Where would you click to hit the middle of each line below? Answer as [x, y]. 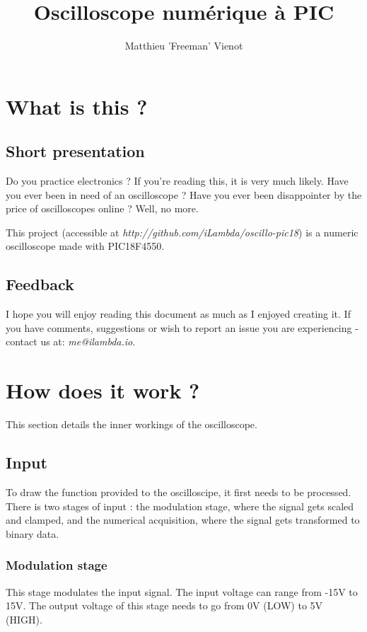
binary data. [33, 533]
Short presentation [75, 151]
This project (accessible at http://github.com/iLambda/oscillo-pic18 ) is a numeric [182, 232]
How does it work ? [103, 390]
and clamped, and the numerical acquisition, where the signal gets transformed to [183, 520]
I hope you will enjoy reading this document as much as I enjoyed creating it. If [178, 314]
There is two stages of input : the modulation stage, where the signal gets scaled [180, 506]
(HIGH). [24, 619]
